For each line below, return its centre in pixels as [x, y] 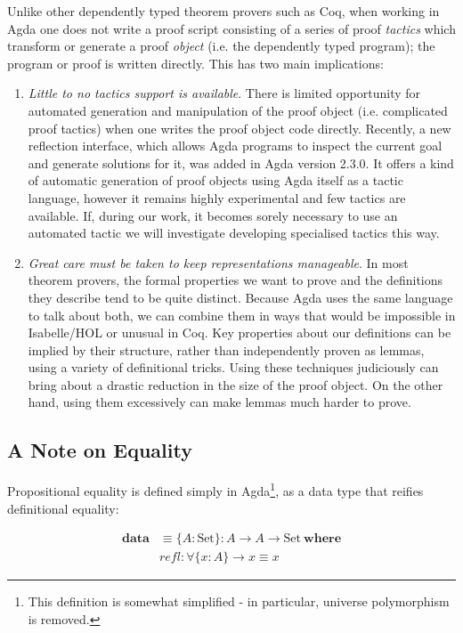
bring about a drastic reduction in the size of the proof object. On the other [236, 384]
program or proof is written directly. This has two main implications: [195, 63]
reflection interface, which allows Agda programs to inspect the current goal [235, 146]
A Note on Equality [100, 450]
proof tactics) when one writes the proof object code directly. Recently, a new [240, 128]
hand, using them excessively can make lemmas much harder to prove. [219, 402]
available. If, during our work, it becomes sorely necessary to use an [213, 215]
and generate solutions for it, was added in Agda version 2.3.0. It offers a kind [241, 162]
